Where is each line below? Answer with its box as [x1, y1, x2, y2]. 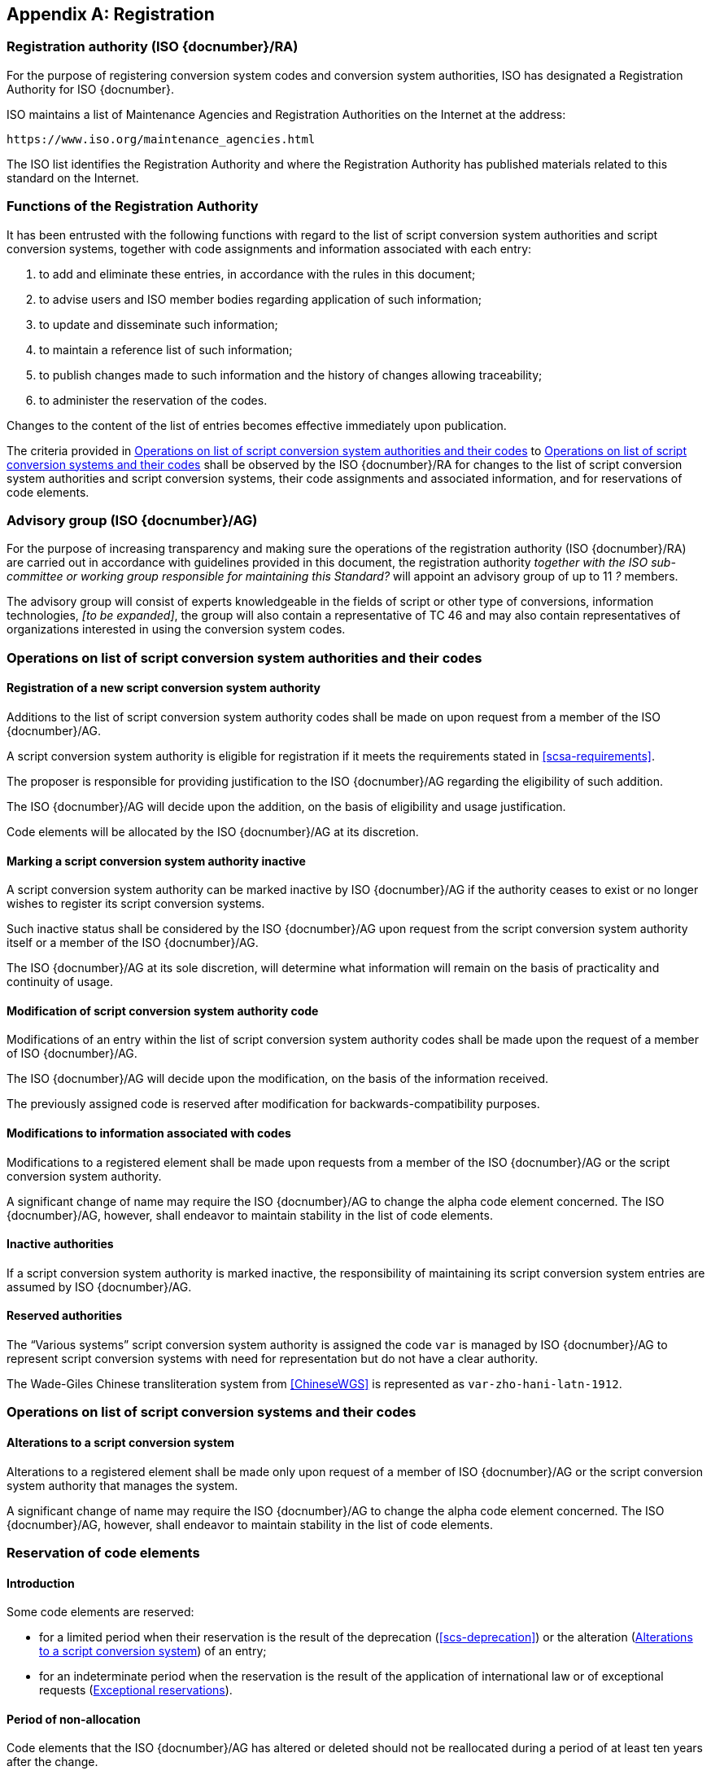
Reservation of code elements [7, 1544, 200, 1561]
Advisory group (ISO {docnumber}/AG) [7, 511, 258, 528]
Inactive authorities [7, 1237, 114, 1251]
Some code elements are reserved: [7, 1605, 194, 1619]
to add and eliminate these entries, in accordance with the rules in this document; [39, 266, 476, 281]
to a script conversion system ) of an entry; [39, 1644, 267, 1659]
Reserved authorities [7, 1308, 123, 1323]
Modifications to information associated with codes [7, 1125, 291, 1140]
